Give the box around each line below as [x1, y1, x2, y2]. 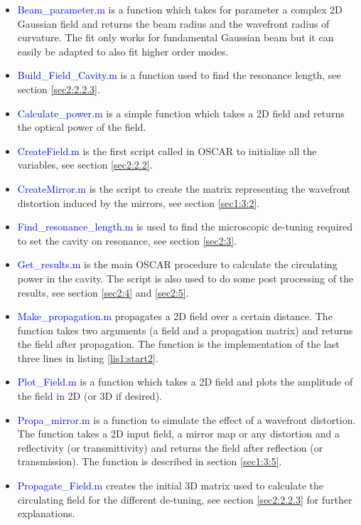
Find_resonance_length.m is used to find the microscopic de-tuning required [17, 219, 353, 234]
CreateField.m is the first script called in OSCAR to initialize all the [17, 143, 317, 158]
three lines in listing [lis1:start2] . [17, 350, 158, 365]
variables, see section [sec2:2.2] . [17, 157, 153, 172]
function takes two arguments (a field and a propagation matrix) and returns [17, 322, 353, 337]
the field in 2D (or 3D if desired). [17, 388, 162, 403]
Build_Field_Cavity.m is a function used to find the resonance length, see [17, 68, 341, 83]
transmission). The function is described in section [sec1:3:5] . [17, 454, 282, 469]
